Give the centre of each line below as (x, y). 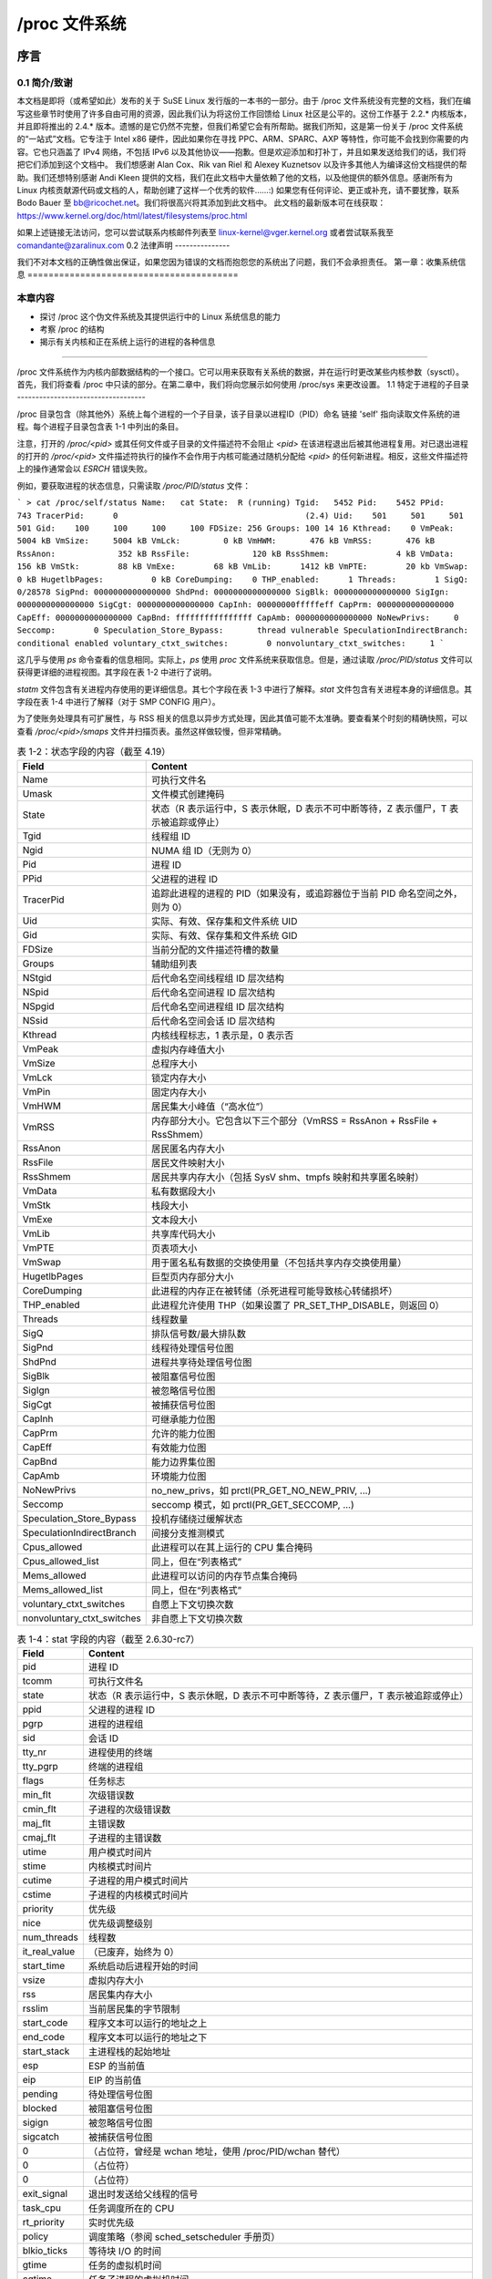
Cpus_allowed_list (61, 1561)
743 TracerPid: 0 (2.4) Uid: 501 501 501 (240, 516)
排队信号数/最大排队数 (198, 1334)
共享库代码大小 (183, 1233)
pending (40, 2094)
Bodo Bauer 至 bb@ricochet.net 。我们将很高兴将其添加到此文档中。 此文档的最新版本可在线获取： (201, 203)
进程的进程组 (116, 1724)
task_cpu (41, 2208)
